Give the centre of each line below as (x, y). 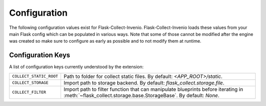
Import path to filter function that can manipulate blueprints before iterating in (153, 89)
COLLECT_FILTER (29, 93)
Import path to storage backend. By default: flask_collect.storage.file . (144, 82)
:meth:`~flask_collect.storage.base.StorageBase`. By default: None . (141, 95)
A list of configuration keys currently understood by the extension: (76, 67)
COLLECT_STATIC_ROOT (35, 76)
